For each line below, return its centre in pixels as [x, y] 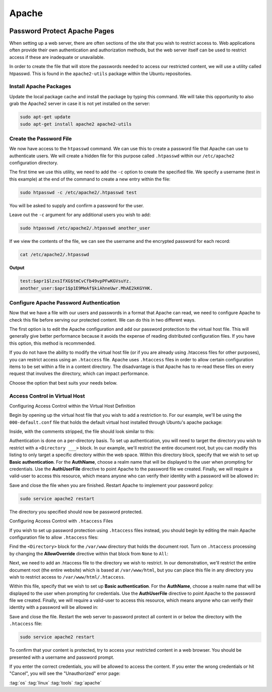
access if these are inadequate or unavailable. [57, 57]
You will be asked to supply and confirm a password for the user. [77, 205]
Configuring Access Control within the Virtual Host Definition [72, 406]
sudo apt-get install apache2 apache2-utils [76, 124]
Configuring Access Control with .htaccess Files [61, 521]
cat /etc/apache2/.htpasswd [54, 255]
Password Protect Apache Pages [62, 31]
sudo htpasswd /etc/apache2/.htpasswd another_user [85, 228]
